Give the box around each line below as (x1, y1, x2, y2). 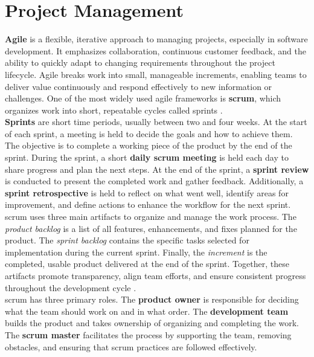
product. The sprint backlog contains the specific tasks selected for (5, 234, 249, 246)
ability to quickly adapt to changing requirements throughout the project (5, 56, 275, 69)
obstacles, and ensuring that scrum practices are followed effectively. (5, 340, 257, 353)
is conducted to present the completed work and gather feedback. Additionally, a (5, 175, 304, 187)
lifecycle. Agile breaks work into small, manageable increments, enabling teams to (5, 68, 307, 80)
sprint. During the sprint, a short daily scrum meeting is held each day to (5, 151, 289, 164)
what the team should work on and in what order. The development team (5, 304, 289, 317)
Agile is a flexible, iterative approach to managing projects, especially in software (5, 33, 308, 45)
